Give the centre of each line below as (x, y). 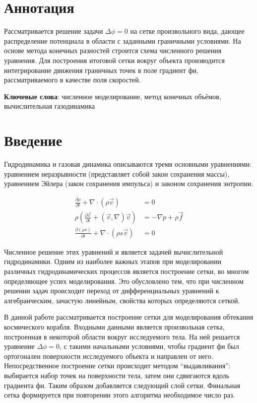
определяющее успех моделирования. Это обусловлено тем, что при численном (124, 281)
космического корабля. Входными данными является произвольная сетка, (114, 326)
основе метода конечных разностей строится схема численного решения (113, 50)
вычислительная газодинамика (50, 106)
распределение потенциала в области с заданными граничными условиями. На (123, 40)
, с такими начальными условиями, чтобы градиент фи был (149, 346)
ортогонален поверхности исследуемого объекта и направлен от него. (109, 356)
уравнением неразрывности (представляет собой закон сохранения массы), (117, 173)
